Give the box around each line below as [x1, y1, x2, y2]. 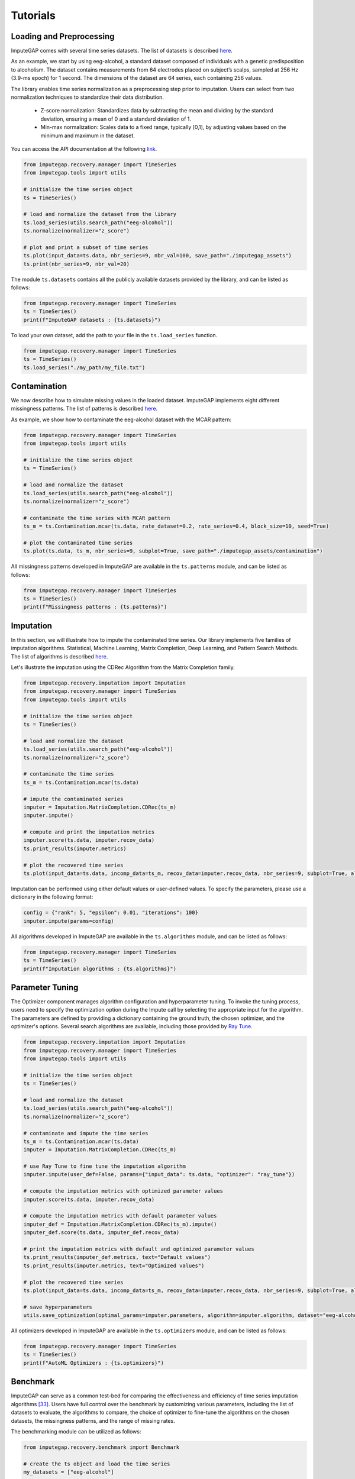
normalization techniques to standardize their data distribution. [11, 93, 164, 101]
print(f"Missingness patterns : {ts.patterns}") [23, 603, 167, 611]
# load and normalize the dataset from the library [23, 211, 177, 218]
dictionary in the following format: [11, 893, 93, 900]
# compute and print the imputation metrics [23, 829, 155, 835]
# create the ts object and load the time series [23, 1460, 170, 1467]
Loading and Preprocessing [11, 31, 115, 41]
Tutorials [11, 9, 56, 22]
